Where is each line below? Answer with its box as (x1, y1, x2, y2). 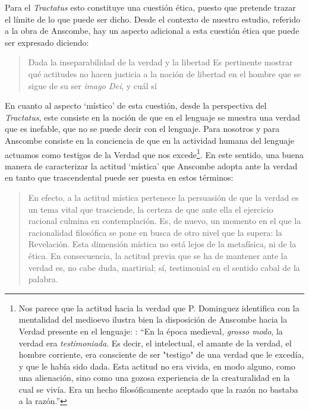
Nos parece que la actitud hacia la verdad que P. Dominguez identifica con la (18, 301, 299, 314)
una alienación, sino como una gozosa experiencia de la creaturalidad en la (18, 371, 290, 384)
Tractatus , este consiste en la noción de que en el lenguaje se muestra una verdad (5, 111, 300, 123)
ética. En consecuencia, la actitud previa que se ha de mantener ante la (28, 249, 288, 261)
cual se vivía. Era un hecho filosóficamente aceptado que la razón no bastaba (18, 383, 298, 395)
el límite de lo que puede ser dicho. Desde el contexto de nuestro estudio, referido (5, 12, 301, 25)
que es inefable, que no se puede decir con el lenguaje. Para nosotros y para (5, 122, 280, 135)
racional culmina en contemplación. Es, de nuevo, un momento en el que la (28, 215, 301, 227)
